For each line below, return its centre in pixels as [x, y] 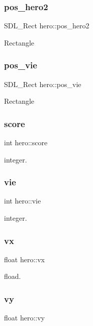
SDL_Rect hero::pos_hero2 [47, 26]
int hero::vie [23, 201]
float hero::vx [24, 259]
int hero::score [26, 142]
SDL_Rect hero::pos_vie [43, 84]
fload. [13, 276]
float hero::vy [24, 318]
